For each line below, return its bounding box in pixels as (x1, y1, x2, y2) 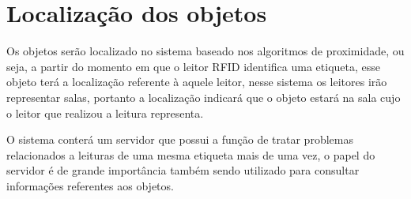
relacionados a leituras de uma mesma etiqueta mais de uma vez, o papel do (6, 146, 375, 163)
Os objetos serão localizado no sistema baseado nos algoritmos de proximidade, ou (6, 43, 405, 59)
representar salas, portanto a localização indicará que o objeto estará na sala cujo (6, 88, 401, 105)
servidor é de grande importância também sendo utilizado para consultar (6, 162, 360, 178)
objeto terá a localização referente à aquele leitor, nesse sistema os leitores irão (6, 73, 387, 90)
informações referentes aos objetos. (6, 177, 174, 193)
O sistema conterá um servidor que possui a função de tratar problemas (6, 131, 353, 148)
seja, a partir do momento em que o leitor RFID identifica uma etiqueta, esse (6, 58, 380, 74)
